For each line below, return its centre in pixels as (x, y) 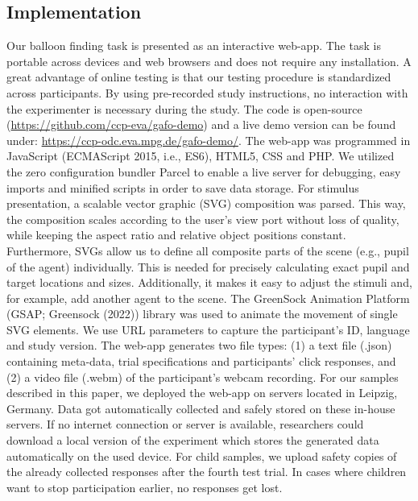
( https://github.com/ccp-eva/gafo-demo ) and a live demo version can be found (201, 124)
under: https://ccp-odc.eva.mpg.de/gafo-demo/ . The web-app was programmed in (209, 140)
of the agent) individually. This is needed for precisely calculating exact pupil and (208, 266)
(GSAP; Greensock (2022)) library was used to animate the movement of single (202, 314)
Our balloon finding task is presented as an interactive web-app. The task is (194, 46)
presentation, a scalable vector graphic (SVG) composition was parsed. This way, (206, 203)
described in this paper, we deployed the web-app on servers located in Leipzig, (202, 393)
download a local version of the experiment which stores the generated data (193, 440)
